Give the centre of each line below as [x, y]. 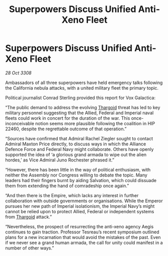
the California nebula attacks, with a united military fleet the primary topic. [82, 88]
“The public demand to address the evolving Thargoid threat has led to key [83, 107]
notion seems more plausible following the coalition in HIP [95, 123]
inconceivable [20, 123]
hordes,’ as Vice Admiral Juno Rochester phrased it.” [60, 160]
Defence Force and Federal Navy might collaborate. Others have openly [79, 149]
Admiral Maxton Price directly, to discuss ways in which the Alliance [76, 144]
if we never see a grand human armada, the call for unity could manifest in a [84, 242]
